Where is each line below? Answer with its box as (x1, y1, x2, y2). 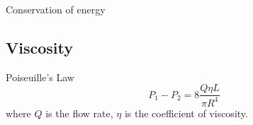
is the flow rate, (45, 105, 113, 120)
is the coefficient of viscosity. (124, 105, 248, 120)
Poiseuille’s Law (6, 69, 74, 84)
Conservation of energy (6, 2, 106, 16)
